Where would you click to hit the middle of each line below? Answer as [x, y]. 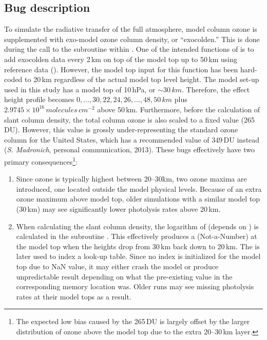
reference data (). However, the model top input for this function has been [121, 69]
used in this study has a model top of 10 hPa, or [80, 89]
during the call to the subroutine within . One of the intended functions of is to [129, 49]
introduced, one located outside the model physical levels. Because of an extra [139, 188]
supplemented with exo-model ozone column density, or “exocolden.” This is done [132, 39]
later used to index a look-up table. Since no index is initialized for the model [138, 256]
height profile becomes [39, 99]
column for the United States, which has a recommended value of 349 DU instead [132, 139]
